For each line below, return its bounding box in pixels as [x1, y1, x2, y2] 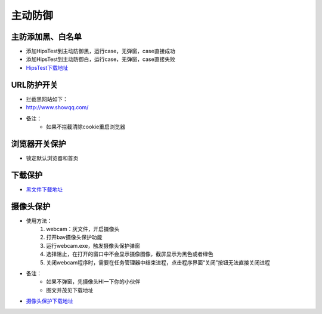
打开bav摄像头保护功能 [46, 233, 103, 241]
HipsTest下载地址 [26, 64, 69, 71]
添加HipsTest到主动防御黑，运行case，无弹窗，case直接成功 [26, 48, 175, 55]
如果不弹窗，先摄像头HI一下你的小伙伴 [46, 278, 141, 285]
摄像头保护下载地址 [26, 297, 73, 304]
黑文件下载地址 [26, 186, 63, 193]
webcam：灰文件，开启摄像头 [46, 226, 120, 233]
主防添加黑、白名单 [11, 32, 82, 42]
